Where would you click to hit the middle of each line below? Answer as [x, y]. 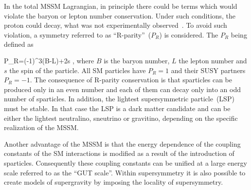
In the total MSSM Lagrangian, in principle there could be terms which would [121, 6]
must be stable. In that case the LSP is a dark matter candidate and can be [117, 108]
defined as [19, 44]
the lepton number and [213, 60]
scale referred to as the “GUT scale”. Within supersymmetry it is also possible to [125, 172]
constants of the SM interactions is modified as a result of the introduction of [119, 153]
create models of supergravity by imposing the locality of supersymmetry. [114, 182]
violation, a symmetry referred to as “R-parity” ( [78, 34]
